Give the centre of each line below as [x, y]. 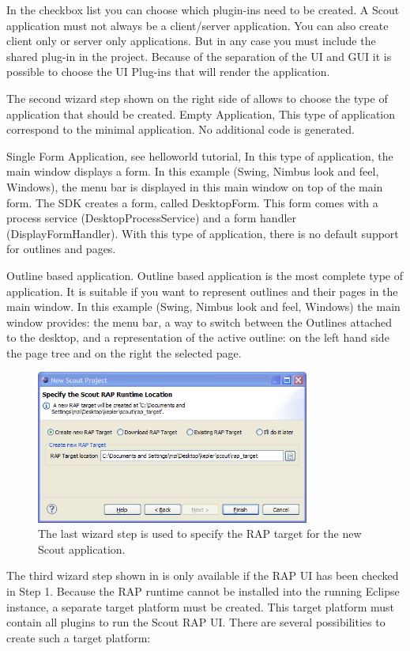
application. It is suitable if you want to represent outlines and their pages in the [202, 291]
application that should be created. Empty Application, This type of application [201, 114]
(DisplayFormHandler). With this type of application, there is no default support [203, 233]
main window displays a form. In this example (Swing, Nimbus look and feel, [193, 171]
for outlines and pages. [61, 249]
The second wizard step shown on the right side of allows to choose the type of [197, 98]
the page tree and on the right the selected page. [124, 352]
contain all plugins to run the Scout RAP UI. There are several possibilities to [196, 622]
